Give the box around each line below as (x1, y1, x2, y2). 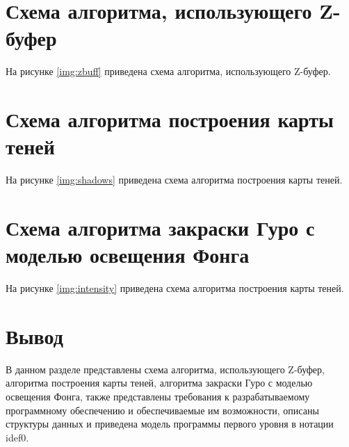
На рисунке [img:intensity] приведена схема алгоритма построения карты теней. (6, 281, 344, 295)
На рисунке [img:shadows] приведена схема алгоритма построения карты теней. (6, 172, 343, 187)
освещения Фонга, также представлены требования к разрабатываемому (6, 389, 310, 404)
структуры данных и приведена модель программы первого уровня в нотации (6, 416, 334, 431)
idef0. (6, 430, 29, 444)
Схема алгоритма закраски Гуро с (6, 213, 315, 241)
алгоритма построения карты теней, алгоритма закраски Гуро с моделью (6, 375, 313, 390)
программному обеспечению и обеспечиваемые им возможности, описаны (6, 403, 319, 417)
